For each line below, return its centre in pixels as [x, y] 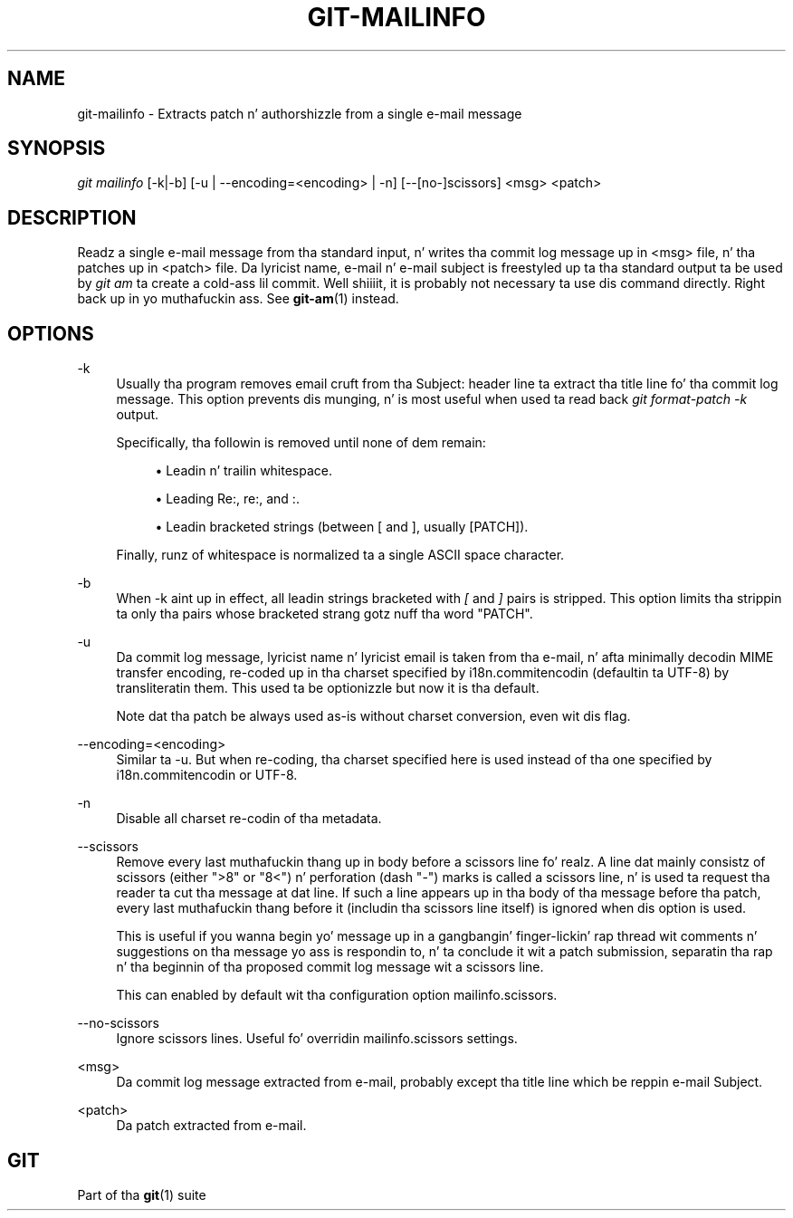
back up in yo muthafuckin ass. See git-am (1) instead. [238, 299]
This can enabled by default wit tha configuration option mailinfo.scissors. [337, 995]
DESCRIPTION [72, 217]
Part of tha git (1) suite [142, 1194]
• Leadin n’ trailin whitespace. [244, 471]
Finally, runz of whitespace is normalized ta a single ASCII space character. [340, 555]
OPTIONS [51, 333]
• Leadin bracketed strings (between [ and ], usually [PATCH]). [342, 527]
